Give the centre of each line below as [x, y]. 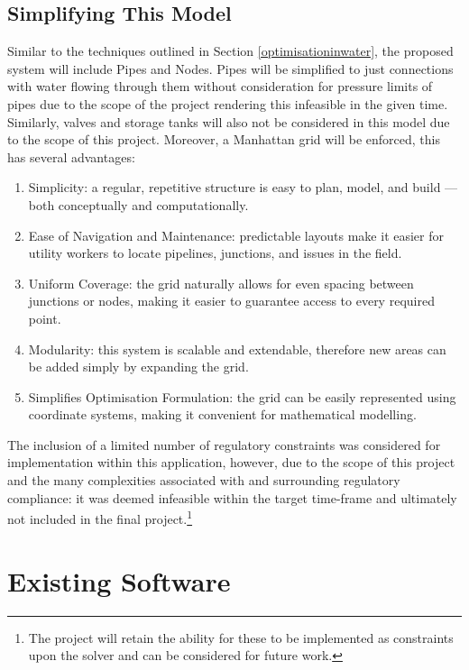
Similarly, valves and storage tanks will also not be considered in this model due [229, 121]
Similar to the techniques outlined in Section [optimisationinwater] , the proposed [230, 51]
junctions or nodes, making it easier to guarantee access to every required [231, 301]
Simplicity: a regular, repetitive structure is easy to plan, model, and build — [243, 187]
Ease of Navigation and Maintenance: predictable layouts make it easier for [236, 235]
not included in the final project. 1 [100, 517]
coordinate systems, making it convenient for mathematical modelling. [222, 414]
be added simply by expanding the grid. [138, 367]
